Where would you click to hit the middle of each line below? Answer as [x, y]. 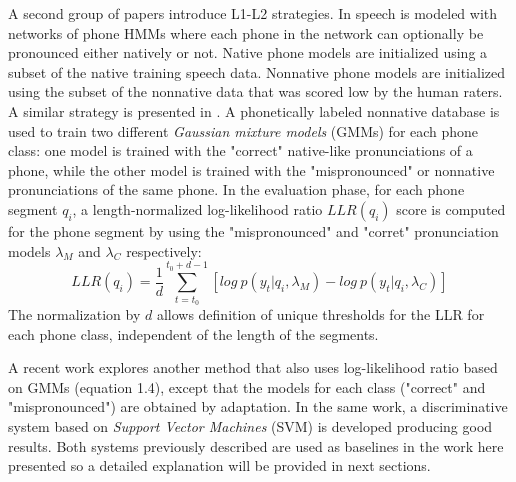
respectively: [164, 250]
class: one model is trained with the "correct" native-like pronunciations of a [240, 150]
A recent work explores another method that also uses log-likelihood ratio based [253, 367]
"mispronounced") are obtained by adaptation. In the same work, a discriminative [258, 406]
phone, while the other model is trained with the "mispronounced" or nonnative [251, 169]
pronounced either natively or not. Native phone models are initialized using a [248, 52]
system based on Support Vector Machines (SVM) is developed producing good [250, 426]
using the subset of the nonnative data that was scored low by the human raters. [255, 91]
